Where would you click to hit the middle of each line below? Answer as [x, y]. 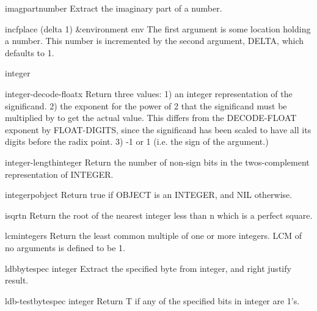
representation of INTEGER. [59, 174]
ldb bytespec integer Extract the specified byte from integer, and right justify [148, 268]
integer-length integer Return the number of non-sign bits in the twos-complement [157, 162]
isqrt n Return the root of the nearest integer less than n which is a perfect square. [159, 215]
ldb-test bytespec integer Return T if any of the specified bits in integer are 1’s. [152, 300]
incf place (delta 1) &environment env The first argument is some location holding [158, 28]
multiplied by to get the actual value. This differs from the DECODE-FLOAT [151, 118]
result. [17, 280]
